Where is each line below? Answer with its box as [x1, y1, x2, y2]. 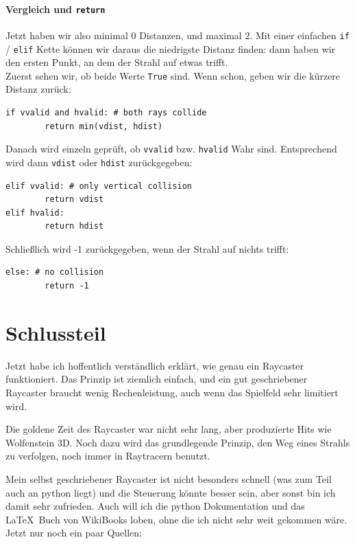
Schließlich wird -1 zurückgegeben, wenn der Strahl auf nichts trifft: [5, 241, 289, 256]
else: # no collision [5, 267, 104, 277]
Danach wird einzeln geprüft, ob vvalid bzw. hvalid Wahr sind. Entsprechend [5, 141, 337, 156]
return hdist [45, 221, 104, 231]
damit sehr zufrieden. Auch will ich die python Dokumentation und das [5, 499, 305, 513]
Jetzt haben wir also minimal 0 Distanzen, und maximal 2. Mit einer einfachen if [5, 27, 350, 42]
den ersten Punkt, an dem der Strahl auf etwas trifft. [5, 55, 228, 69]
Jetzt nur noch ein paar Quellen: [5, 525, 143, 540]
